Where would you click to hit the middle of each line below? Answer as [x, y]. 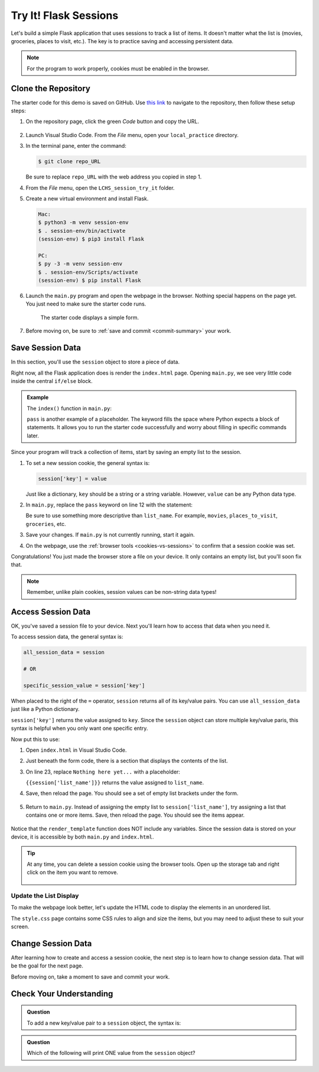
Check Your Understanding [62, 994]
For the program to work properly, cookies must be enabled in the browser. [118, 69]
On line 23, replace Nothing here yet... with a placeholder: [103, 772]
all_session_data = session [64, 652]
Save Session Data [46, 348]
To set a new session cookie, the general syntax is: [88, 463]
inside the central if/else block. [52, 381]
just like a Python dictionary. [45, 709]
